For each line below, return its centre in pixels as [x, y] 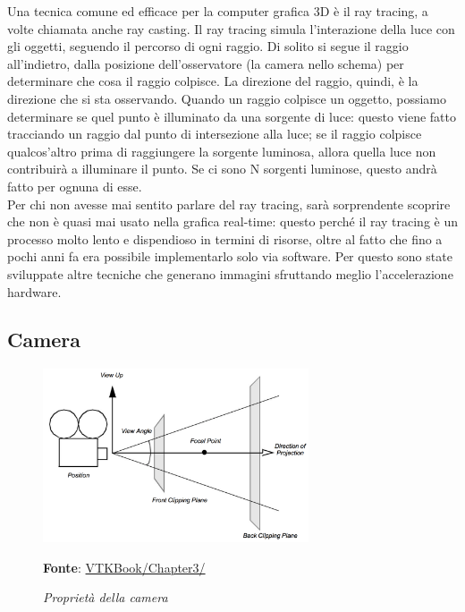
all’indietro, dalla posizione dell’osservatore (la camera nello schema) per [206, 63]
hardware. [34, 291]
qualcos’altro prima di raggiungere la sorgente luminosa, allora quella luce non [222, 151]
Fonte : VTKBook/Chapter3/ [124, 567]
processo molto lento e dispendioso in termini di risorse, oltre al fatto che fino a [225, 238]
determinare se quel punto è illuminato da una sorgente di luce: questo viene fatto [232, 116]
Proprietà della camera [106, 597]
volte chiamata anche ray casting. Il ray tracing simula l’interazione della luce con [231, 28]
